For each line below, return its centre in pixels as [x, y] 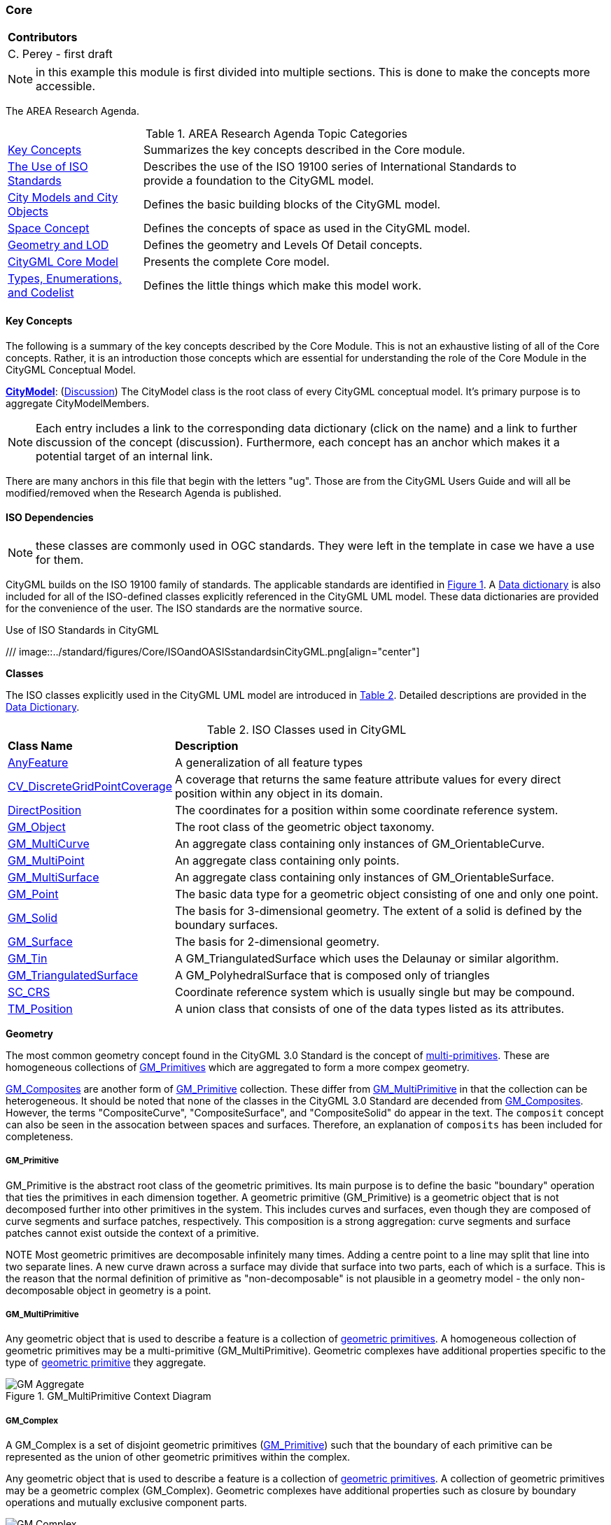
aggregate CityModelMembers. [78, 403]
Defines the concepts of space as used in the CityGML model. [307, 228]
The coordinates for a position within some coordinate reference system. [367, 810]
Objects [28, 212]
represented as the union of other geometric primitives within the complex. [178, 1457]
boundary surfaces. [227, 924]
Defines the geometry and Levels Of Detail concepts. [283, 245]
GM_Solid [33, 917]
